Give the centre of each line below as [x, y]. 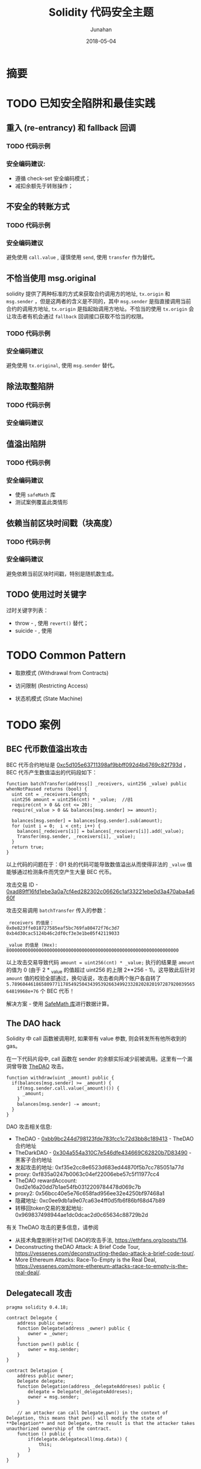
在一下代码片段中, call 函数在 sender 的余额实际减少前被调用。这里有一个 [97, 1059]
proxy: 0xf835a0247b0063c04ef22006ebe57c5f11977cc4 [87, 1174]
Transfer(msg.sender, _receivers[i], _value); [76, 836]
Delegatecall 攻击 [39, 1293]
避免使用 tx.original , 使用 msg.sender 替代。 [62, 365]
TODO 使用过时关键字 [46, 595]
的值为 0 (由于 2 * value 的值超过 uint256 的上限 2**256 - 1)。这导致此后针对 [101, 970]
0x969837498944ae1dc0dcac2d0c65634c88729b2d [82, 1215]
